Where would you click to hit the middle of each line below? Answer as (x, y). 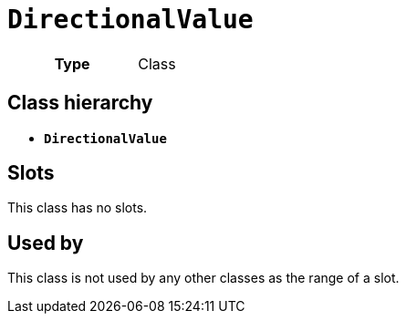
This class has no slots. (78, 208)
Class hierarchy (80, 103)
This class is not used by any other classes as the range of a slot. (203, 278)
